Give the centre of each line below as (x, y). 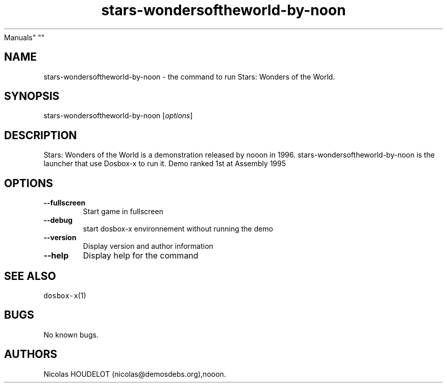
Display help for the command (141, 256)
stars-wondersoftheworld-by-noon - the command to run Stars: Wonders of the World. (189, 76)
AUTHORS (31, 354)
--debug (58, 220)
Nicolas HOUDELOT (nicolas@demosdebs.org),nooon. (135, 374)
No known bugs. (71, 334)
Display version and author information (148, 246)
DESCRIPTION (41, 135)
